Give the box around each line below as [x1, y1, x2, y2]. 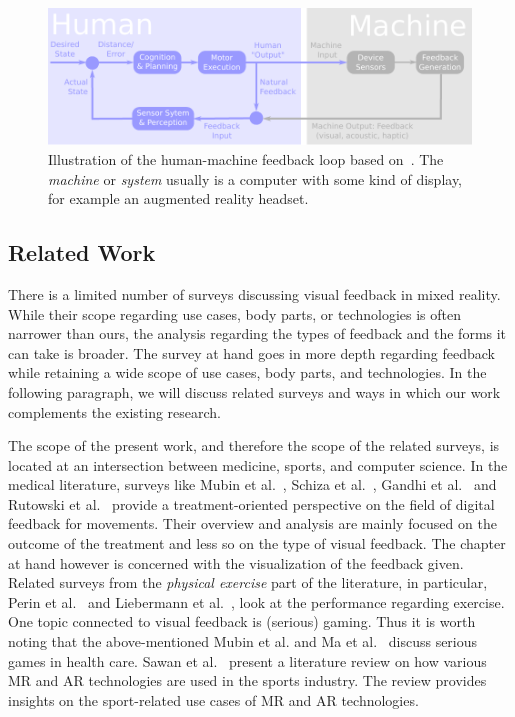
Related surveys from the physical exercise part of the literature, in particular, [8, 572, 488, 593]
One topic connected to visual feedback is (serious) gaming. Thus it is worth [8, 611, 476, 632]
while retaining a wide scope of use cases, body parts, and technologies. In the [8, 362, 487, 383]
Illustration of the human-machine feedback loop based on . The [48, 148, 444, 169]
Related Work [8, 237, 156, 268]
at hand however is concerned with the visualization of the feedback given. [8, 552, 464, 573]
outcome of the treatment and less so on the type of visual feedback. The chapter [8, 533, 506, 554]
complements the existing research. [8, 401, 221, 422]
